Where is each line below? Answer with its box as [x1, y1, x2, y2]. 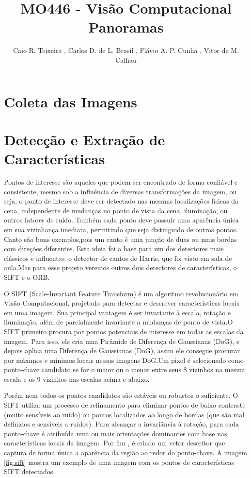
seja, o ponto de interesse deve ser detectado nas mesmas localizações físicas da [4, 196, 239, 206]
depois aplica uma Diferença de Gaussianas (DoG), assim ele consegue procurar [4, 345, 240, 356]
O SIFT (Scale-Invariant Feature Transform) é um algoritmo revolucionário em [4, 288, 238, 298]
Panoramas [88, 17, 164, 37]
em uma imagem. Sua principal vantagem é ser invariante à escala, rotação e [4, 307, 231, 317]
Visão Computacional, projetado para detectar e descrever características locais [4, 298, 239, 308]
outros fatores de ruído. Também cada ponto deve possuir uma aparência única [4, 215, 239, 225]
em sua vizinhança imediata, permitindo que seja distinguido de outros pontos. [4, 224, 238, 234]
